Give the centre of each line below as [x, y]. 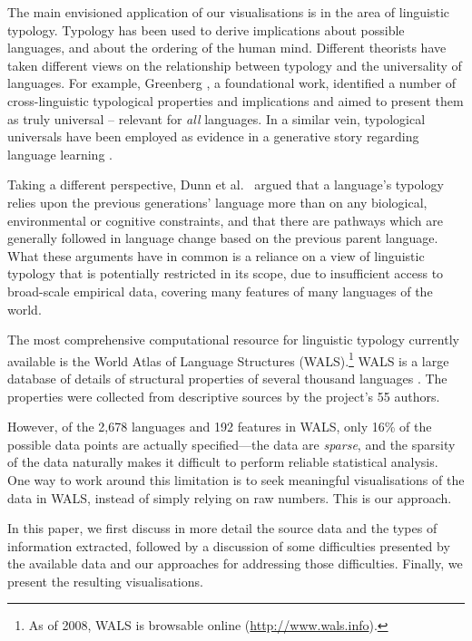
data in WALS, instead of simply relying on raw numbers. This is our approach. [230, 497]
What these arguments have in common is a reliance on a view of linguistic [216, 255]
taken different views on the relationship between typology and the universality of [235, 65]
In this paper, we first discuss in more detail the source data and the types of [222, 528]
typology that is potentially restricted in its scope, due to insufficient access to [226, 273]
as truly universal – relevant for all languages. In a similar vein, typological [216, 118]
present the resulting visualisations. [105, 581]
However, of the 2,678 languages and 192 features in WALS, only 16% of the [220, 427]
